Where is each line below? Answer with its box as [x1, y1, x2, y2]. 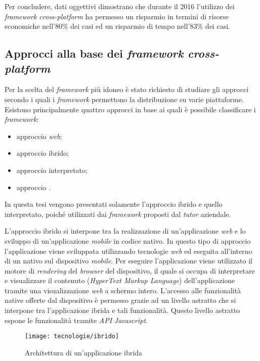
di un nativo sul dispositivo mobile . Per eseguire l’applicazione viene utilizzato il [5, 255, 252, 266]
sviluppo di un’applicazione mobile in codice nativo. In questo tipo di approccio [5, 235, 251, 246]
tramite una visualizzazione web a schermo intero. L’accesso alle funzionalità [5, 285, 241, 295]
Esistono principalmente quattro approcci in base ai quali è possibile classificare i [5, 104, 256, 114]
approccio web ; [16, 130, 62, 141]
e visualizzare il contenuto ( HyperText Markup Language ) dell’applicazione [5, 275, 235, 286]
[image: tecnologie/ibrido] [25, 333, 119, 340]
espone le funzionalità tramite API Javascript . [5, 314, 148, 325]
